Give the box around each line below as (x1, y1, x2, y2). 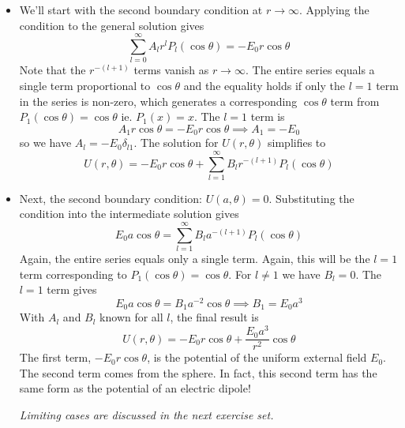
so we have (19, 134, 72, 151)
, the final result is (170, 309, 259, 325)
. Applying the (299, 2, 369, 17)
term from (330, 92, 380, 109)
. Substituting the (268, 190, 354, 206)
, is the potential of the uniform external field (147, 349, 367, 366)
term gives (47, 281, 97, 298)
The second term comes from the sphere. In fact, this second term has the (19, 364, 377, 381)
